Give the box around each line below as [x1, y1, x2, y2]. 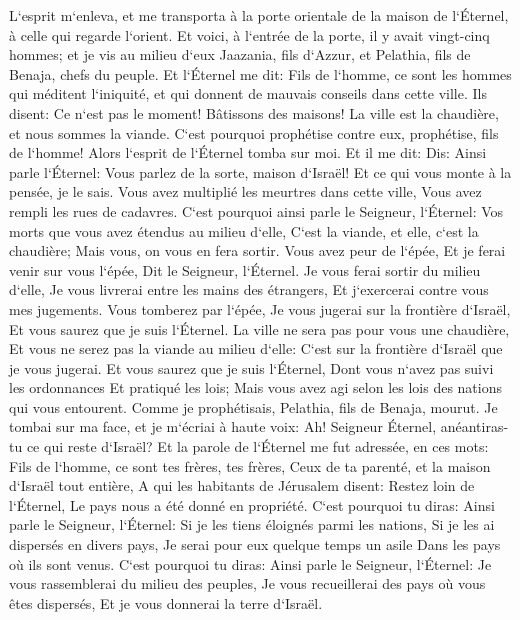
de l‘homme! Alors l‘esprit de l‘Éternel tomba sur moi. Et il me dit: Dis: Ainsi [9, 142, 487, 163]
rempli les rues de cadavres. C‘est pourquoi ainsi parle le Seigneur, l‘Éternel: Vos [9, 200, 504, 221]
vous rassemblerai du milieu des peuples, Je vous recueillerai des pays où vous [9, 573, 486, 594]
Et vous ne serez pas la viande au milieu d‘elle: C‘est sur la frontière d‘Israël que [9, 338, 503, 359]
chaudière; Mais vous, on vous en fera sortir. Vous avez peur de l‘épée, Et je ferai [9, 240, 506, 261]
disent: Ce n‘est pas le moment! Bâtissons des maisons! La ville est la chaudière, [9, 102, 499, 123]
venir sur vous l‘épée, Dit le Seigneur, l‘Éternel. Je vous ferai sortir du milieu [9, 259, 481, 280]
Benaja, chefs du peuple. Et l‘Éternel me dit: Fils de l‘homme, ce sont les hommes [9, 63, 512, 84]
